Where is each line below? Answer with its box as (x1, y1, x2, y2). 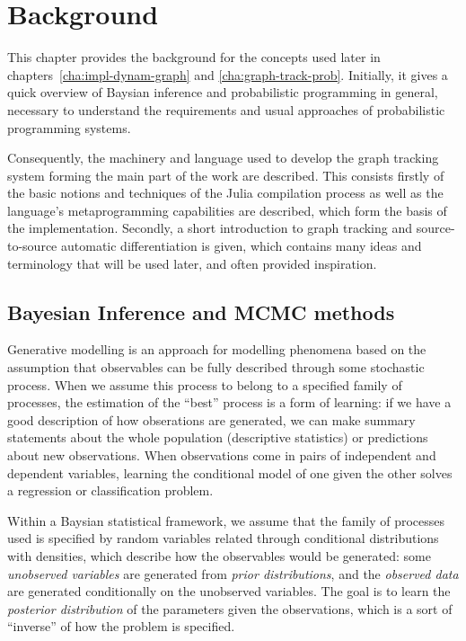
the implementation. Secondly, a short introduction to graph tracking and (7, 218, 413, 237)
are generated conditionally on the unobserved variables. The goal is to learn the (7, 582, 451, 601)
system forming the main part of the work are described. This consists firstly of (7, 165, 444, 184)
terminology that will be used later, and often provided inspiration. (7, 254, 377, 272)
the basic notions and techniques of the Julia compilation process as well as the (7, 183, 444, 202)
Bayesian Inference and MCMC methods (7, 298, 395, 325)
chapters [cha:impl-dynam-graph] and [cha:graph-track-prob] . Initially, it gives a (7, 65, 448, 84)
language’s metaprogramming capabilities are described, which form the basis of (7, 200, 447, 219)
